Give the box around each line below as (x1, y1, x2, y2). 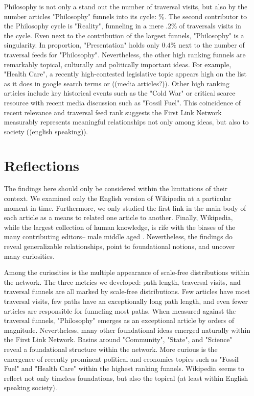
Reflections (4, 155, 80, 175)
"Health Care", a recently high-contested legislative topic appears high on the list (4, 69, 247, 79)
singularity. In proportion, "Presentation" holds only (4, 40, 160, 50)
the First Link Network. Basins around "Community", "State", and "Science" (4, 334, 232, 345)
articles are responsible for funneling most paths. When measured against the (4, 305, 236, 316)
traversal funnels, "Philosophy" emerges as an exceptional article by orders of (4, 315, 234, 325)
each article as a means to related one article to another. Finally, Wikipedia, (4, 212, 233, 223)
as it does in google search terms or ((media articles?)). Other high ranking (4, 78, 230, 88)
